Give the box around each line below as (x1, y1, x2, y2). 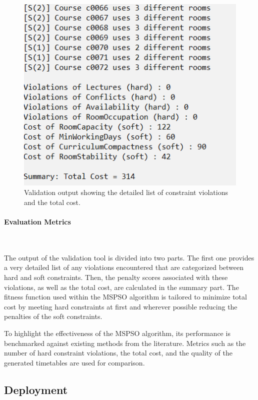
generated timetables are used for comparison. (4, 357, 145, 367)
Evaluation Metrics (4, 216, 71, 226)
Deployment (4, 381, 68, 397)
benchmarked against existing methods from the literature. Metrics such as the (4, 337, 246, 348)
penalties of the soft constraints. (4, 311, 102, 321)
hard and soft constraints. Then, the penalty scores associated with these (4, 271, 228, 282)
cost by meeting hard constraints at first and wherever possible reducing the (4, 301, 237, 311)
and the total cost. (24, 196, 80, 207)
